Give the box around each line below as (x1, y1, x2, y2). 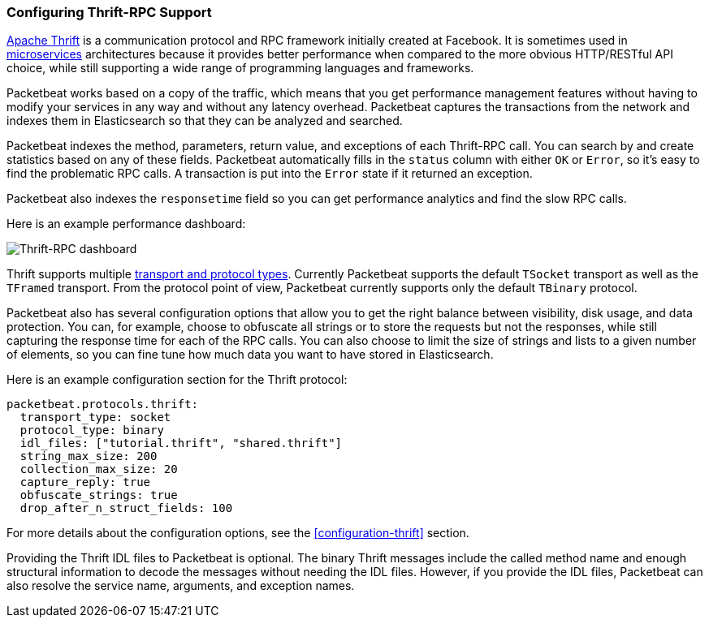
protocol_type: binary (19, 424, 164, 437)
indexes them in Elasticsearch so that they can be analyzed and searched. (6, 114, 403, 128)
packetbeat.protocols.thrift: (6, 398, 199, 411)
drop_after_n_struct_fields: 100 (19, 501, 233, 515)
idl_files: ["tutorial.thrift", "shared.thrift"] (19, 437, 343, 450)
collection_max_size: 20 (19, 463, 178, 476)
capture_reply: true (19, 476, 151, 489)
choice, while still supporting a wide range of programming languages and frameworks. (6, 61, 474, 75)
